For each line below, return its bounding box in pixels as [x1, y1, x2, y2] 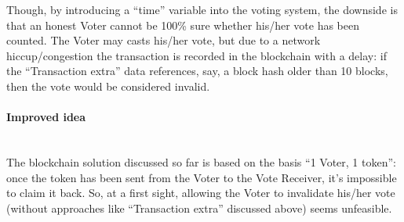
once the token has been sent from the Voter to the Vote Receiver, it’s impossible [6, 169, 397, 185]
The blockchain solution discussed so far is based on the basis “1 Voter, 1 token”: [6, 153, 396, 170]
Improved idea [6, 109, 86, 125]
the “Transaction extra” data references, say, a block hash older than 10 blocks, [6, 63, 388, 79]
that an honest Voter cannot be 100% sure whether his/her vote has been [6, 16, 360, 33]
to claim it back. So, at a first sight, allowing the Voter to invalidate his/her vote [6, 184, 395, 201]
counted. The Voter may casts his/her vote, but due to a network [6, 32, 321, 48]
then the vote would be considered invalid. [6, 77, 210, 94]
